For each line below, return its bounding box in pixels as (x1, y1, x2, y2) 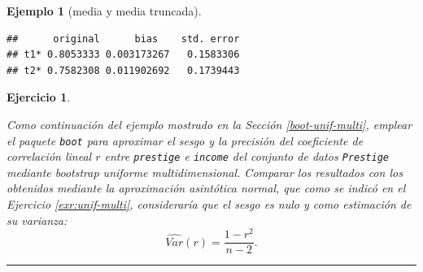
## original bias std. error (7, 32, 240, 45)
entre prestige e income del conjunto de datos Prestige (104, 148, 390, 165)
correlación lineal (7, 148, 92, 165)
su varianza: (7, 211, 68, 228)
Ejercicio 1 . (7, 89, 71, 106)
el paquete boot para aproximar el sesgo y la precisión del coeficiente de (7, 132, 364, 149)
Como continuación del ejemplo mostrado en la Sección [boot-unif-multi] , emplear (7, 115, 412, 132)
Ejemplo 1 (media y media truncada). (7, 2, 202, 19)
